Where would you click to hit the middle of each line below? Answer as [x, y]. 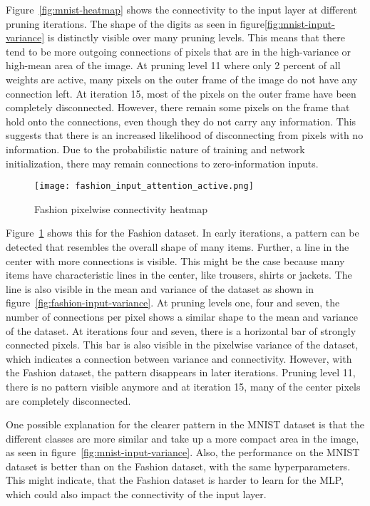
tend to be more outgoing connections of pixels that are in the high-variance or [179, 51]
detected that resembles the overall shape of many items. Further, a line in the [178, 246]
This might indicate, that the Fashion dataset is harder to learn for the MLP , [175, 480]
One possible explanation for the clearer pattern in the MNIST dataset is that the [185, 424]
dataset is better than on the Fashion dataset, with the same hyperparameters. [178, 466]
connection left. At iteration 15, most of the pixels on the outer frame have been [181, 93]
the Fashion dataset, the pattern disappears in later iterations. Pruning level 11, [181, 372]
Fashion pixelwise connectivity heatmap [121, 208]
